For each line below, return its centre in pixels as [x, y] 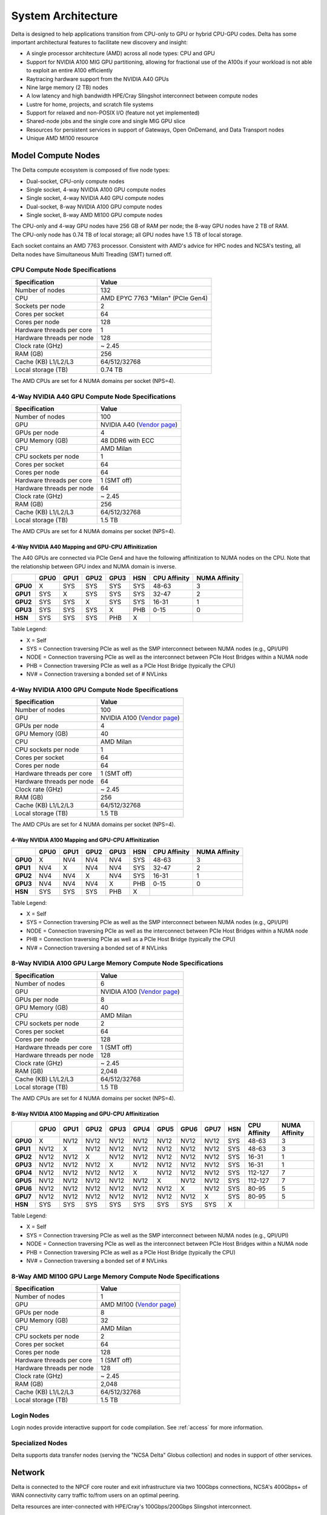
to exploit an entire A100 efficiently [70, 70]
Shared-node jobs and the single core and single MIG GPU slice [106, 121]
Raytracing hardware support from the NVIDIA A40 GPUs [97, 79]
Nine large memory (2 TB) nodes [67, 87]
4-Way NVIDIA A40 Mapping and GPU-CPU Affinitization [84, 547]
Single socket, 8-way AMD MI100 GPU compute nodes [94, 215]
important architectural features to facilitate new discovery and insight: [99, 42]
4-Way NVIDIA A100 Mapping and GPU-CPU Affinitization [85, 840]
